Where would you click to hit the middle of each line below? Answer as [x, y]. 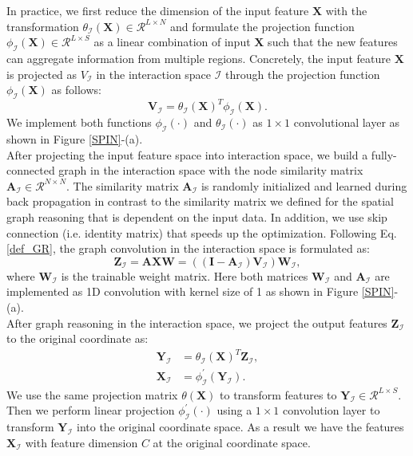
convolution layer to [332, 410]
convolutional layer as [347, 122]
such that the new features [333, 42]
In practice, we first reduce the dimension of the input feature [158, 10]
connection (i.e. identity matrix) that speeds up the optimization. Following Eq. [202, 232]
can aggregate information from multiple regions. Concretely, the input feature [199, 58]
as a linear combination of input [172, 42]
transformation [43, 26]
